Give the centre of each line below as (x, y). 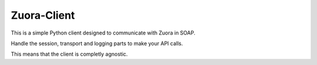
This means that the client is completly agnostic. (69, 54)
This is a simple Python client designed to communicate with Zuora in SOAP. (103, 33)
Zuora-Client (43, 15)
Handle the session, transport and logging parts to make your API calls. (97, 43)
